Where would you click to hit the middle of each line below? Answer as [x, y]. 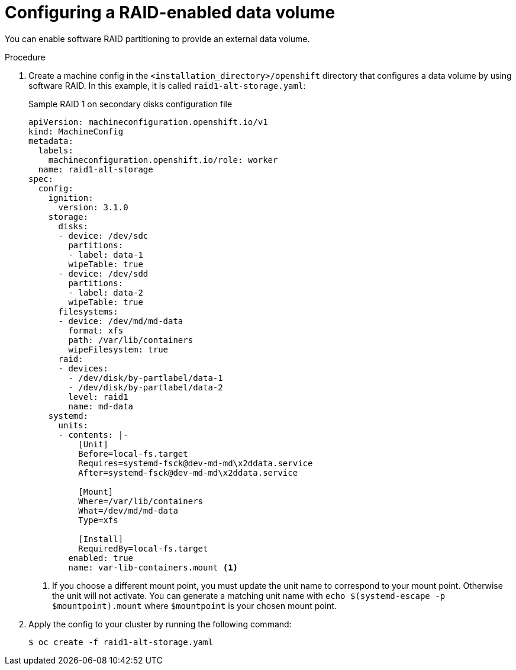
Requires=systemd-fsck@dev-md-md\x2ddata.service [196, 463]
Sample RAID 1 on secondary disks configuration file [130, 104]
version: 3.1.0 [93, 207]
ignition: [71, 198]
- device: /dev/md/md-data [121, 321]
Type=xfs [98, 520]
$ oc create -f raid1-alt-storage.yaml [121, 642]
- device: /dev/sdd [103, 273]
